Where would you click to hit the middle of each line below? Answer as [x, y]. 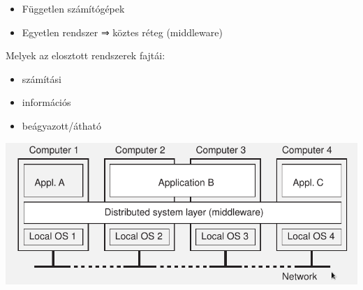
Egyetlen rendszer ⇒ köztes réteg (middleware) [122, 32]
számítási [42, 78]
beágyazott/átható [61, 125]
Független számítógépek [73, 8]
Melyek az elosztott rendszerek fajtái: [86, 55]
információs [46, 102]
